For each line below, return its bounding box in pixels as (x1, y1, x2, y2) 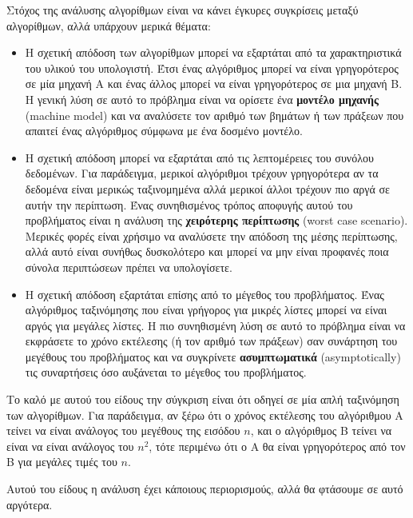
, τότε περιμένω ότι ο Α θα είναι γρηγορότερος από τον (149, 437, 406, 454)
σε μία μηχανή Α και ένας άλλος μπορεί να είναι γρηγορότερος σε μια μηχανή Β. (25, 75, 403, 92)
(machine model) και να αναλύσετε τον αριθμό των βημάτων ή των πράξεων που (25, 106, 404, 123)
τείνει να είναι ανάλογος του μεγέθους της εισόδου (6, 422, 240, 439)
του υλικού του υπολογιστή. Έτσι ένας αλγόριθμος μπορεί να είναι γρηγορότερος (25, 59, 399, 76)
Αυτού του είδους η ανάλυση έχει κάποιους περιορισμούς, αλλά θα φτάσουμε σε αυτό (6, 480, 403, 497)
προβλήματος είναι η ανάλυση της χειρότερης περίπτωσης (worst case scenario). (25, 212, 408, 229)
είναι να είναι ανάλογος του (6, 437, 134, 454)
